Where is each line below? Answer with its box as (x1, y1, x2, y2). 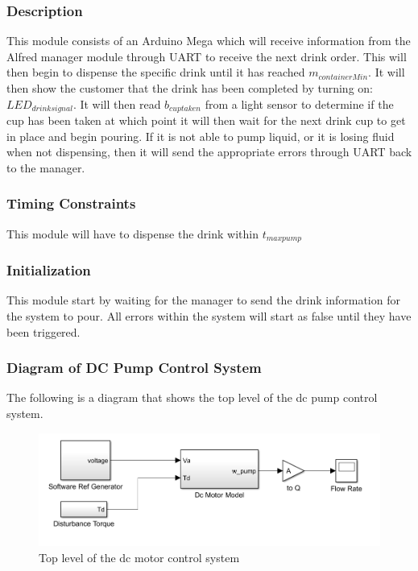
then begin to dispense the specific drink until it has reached (6, 64, 305, 81)
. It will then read (72, 95, 161, 112)
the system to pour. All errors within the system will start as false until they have (6, 307, 412, 324)
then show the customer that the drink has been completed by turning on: (6, 80, 373, 96)
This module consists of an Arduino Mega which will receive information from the (6, 32, 411, 49)
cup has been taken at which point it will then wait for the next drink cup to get (6, 112, 406, 129)
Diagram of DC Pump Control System (6, 358, 262, 378)
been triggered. (6, 323, 81, 340)
